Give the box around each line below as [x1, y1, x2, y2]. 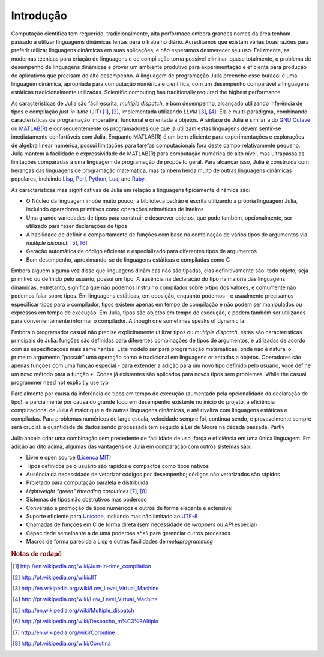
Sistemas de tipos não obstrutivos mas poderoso [26, 496, 147, 503]
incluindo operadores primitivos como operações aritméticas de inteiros [26, 206, 204, 213]
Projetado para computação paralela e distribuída [26, 479, 149, 486]
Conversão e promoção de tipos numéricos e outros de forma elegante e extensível [26, 504, 233, 511]
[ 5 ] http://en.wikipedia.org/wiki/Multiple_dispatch [13, 607, 134, 614]
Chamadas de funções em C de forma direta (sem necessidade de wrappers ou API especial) [26, 521, 257, 528]
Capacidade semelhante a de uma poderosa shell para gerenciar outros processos [26, 529, 231, 536]
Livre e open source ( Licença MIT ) [26, 454, 112, 461]
